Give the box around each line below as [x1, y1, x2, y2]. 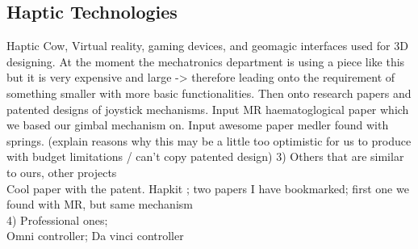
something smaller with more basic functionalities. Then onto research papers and [6, 84, 412, 101]
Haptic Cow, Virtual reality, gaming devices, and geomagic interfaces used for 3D [6, 37, 408, 54]
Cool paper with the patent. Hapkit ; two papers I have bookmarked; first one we [6, 179, 409, 196]
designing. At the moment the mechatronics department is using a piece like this [6, 53, 405, 70]
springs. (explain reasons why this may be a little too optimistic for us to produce [6, 132, 412, 149]
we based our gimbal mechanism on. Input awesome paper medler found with [6, 116, 389, 133]
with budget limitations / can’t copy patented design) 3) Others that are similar [6, 148, 404, 165]
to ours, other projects [6, 163, 117, 180]
